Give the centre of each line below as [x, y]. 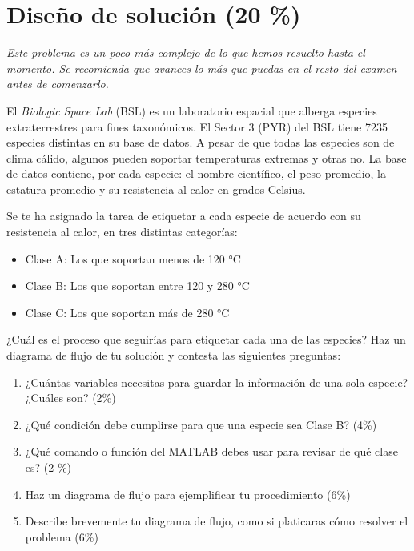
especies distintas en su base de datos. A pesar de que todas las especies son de [201, 142]
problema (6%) [62, 536]
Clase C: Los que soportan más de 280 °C [127, 312]
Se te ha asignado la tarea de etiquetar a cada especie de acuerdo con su [184, 216]
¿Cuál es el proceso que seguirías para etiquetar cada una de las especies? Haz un [206, 339]
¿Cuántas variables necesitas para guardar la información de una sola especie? [217, 382]
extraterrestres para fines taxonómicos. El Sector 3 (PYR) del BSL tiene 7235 [197, 126]
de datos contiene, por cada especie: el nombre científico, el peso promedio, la [196, 173]
